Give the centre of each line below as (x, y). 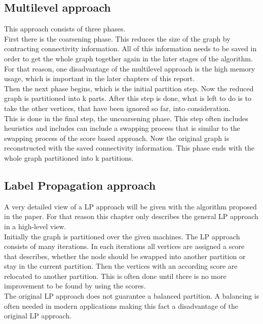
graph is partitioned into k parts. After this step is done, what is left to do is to (128, 98)
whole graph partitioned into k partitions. (69, 157)
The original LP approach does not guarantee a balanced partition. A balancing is (132, 296)
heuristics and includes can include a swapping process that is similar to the (122, 128)
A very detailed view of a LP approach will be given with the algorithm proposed (130, 206)
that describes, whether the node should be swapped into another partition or (125, 256)
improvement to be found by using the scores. (75, 286)
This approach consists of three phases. (65, 29)
